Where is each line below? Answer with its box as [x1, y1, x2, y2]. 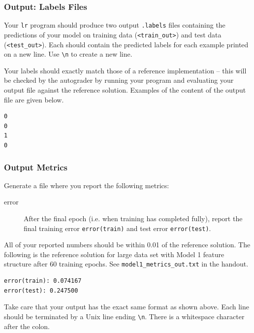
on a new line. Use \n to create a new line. [4, 49, 132, 59]
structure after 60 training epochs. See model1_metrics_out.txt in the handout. [4, 259, 249, 269]
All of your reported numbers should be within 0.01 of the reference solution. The [4, 239, 251, 250]
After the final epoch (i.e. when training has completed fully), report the [24, 213, 243, 223]
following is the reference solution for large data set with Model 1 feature [4, 249, 224, 259]
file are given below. [4, 94, 64, 104]
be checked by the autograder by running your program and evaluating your [4, 75, 234, 85]
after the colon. [4, 321, 50, 331]
